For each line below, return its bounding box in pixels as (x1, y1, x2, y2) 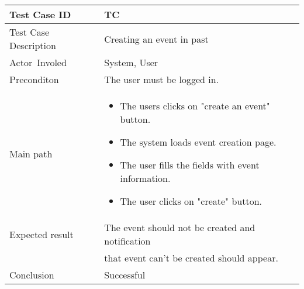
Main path (9, 146, 53, 160)
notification (104, 234, 151, 247)
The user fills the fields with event (120, 158, 260, 171)
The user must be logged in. (104, 73, 219, 86)
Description (9, 39, 56, 52)
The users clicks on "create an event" (120, 99, 270, 112)
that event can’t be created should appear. (104, 251, 278, 264)
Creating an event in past (104, 32, 209, 46)
